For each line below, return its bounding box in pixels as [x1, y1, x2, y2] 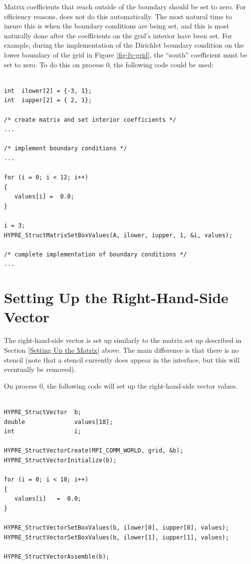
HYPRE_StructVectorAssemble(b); [4, 553, 110, 560]
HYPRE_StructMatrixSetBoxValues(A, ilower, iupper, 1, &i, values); [4, 231, 233, 239]
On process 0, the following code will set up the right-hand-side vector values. [4, 380, 238, 391]
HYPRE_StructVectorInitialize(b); [4, 456, 117, 464]
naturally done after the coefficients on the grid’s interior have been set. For [4, 30, 232, 40]
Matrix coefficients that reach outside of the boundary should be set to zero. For [4, 1, 246, 11]
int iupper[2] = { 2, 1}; [4, 97, 92, 104]
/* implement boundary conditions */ [4, 145, 127, 152]
